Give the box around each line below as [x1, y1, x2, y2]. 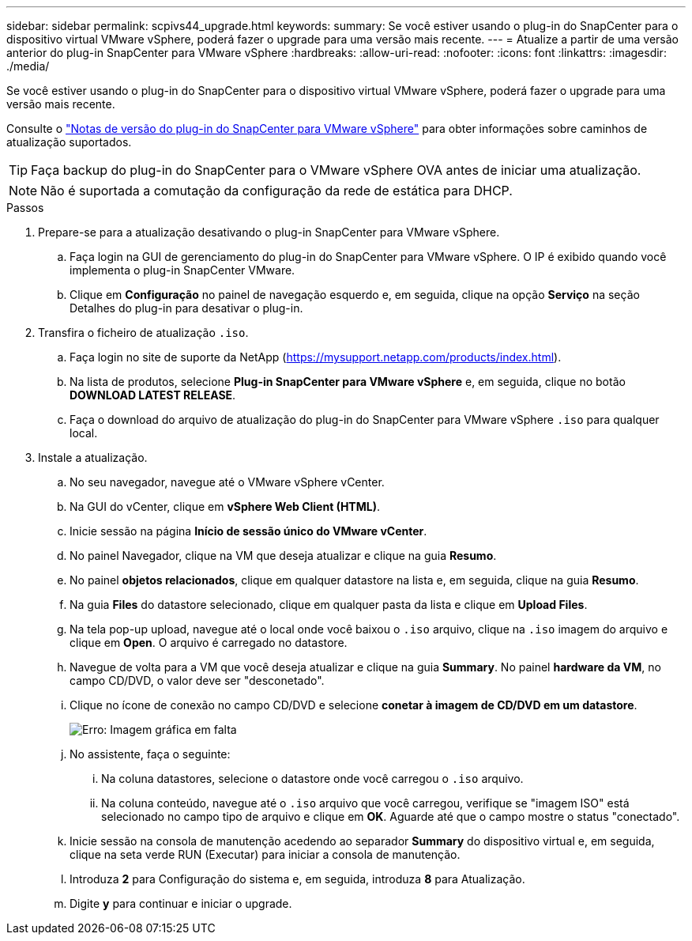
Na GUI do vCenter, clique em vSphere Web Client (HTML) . [70, 500, 380, 513]
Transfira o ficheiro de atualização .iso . [38, 326, 249, 339]
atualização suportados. [6, 135, 132, 149]
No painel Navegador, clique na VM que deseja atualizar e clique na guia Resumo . [70, 549, 497, 562]
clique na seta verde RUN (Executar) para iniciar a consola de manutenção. [70, 848, 461, 861]
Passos [6, 201, 44, 214]
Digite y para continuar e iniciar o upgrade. [70, 897, 292, 910]
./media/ [6, 59, 50, 73]
